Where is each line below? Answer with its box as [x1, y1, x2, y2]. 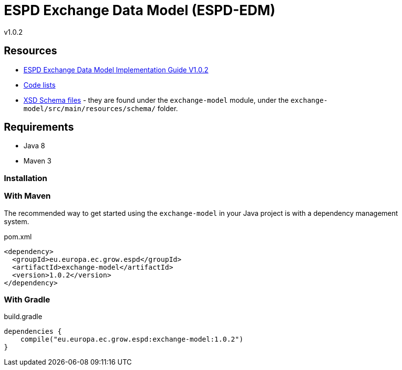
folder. [157, 104, 178, 113]
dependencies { [4, 327, 62, 336]
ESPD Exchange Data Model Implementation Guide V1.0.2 [24, 65, 209, 74]
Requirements [4, 121, 74, 134]
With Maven [4, 191, 51, 201]
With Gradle [4, 294, 50, 304]
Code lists [24, 80, 56, 89]
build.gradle [4, 312, 43, 321]
